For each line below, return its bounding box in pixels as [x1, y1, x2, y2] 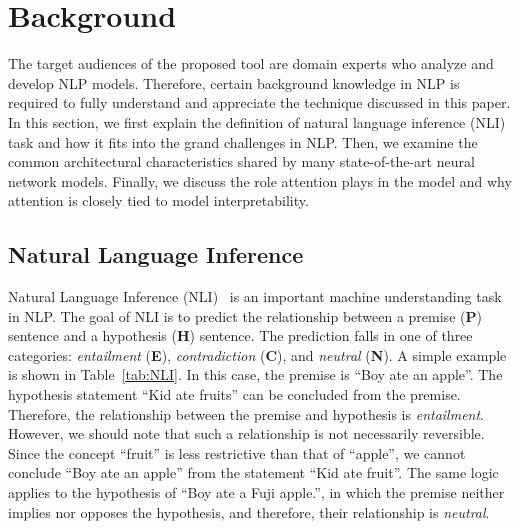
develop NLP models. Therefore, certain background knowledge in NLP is [8, 72, 460, 93]
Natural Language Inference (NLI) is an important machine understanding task [8, 286, 502, 307]
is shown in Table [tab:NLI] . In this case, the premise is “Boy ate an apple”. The [8, 364, 503, 385]
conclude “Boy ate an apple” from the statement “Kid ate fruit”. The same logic [8, 462, 499, 483]
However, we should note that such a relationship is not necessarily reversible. [8, 423, 485, 444]
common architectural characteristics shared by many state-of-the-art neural [8, 151, 475, 172]
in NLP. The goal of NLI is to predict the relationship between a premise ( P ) [8, 305, 482, 326]
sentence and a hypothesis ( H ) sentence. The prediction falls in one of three [8, 325, 473, 346]
